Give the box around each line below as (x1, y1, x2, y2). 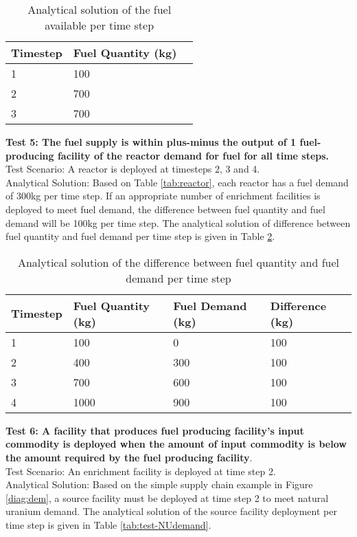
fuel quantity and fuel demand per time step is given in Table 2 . (5, 229, 275, 243)
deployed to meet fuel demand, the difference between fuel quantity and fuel (5, 201, 325, 216)
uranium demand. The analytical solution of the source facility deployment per (5, 504, 337, 518)
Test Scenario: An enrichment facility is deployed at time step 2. (5, 463, 276, 478)
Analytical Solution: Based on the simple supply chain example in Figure (5, 477, 313, 492)
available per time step (45, 17, 154, 33)
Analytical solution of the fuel (27, 1, 172, 17)
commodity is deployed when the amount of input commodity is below (5, 437, 347, 451)
